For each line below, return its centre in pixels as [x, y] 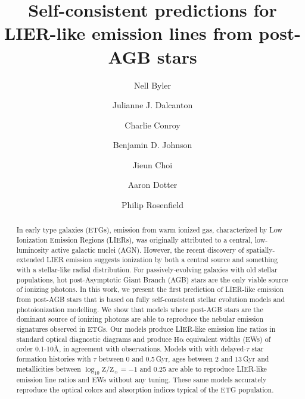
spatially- [261, 249]
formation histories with [54, 358]
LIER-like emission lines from [128, 33]
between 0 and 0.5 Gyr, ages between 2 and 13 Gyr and [184, 358]
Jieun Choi [152, 164]
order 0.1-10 [35, 349]
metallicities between [49, 368]
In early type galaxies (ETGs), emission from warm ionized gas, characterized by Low [149, 230]
